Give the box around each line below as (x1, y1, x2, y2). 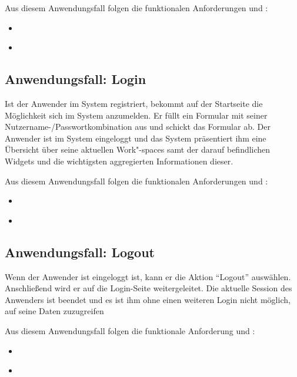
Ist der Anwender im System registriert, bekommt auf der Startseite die (5, 97, 263, 109)
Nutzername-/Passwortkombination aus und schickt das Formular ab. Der (5, 120, 271, 133)
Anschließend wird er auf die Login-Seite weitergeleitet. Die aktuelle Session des (5, 282, 292, 294)
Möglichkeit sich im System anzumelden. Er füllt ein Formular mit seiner (5, 109, 268, 121)
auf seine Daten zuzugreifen (5, 305, 104, 317)
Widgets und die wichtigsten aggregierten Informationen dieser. (5, 154, 233, 167)
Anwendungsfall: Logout (5, 243, 155, 261)
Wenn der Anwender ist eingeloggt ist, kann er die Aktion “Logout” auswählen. (5, 270, 291, 282)
